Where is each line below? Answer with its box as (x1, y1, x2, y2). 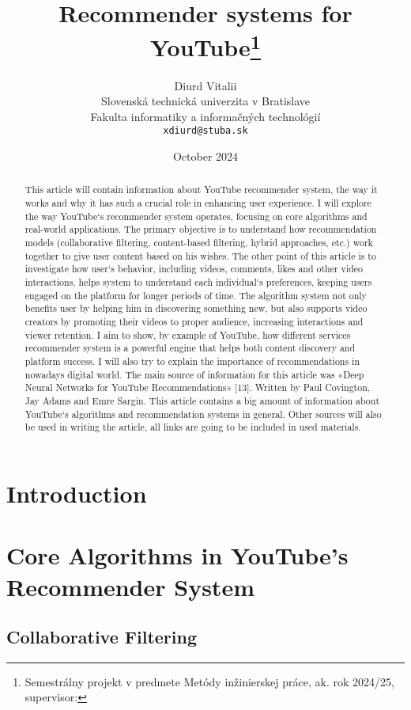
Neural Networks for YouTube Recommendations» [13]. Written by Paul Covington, (25, 381, 371, 394)
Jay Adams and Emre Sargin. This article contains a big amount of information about (25, 393, 380, 407)
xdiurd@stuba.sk (163, 125, 248, 137)
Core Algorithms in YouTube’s (6, 539, 349, 571)
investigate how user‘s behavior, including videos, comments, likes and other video (25, 262, 364, 275)
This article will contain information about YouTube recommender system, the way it (25, 183, 378, 196)
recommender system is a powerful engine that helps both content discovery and (25, 341, 356, 355)
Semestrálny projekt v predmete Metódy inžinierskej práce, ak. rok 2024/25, (25, 673, 394, 689)
